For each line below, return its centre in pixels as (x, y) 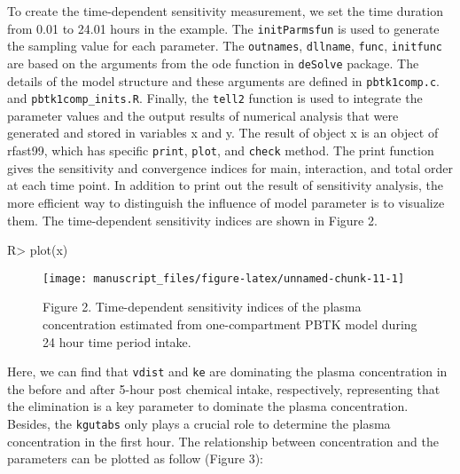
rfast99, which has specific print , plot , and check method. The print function (221, 150)
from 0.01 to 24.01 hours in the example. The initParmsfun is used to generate (223, 28)
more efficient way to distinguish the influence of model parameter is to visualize (226, 202)
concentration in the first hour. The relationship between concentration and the (223, 441)
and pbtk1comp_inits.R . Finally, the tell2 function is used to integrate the (215, 98)
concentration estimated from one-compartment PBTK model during (230, 324)
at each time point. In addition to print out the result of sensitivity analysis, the (226, 185)
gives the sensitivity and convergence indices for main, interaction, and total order (230, 167)
